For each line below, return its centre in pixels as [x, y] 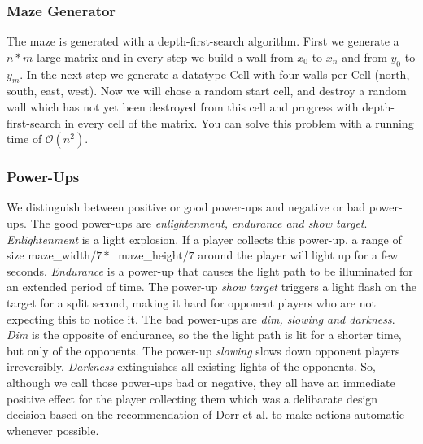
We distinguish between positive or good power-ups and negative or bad [186, 207]
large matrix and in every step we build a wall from [165, 57]
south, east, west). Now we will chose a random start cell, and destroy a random [207, 91]
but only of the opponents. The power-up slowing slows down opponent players [203, 350]
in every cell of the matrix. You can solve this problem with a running [239, 122]
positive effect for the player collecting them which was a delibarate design [192, 398]
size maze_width [49, 255]
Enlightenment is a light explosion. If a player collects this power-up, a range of [204, 239]
